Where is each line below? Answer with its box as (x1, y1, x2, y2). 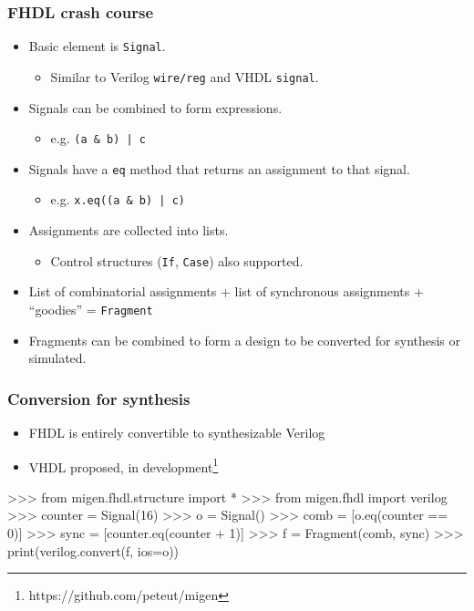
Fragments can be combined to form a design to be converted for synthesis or (28, 330, 461, 349)
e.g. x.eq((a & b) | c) (50, 190, 185, 209)
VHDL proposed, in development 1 (28, 454, 219, 476)
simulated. (28, 348, 87, 368)
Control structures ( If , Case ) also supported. (50, 251, 304, 270)
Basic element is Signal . (28, 36, 166, 56)
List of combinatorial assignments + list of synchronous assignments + (28, 282, 424, 301)
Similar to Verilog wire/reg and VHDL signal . (50, 67, 319, 86)
